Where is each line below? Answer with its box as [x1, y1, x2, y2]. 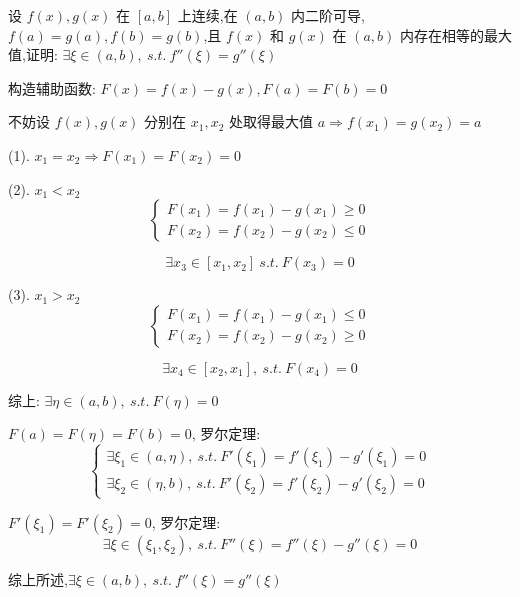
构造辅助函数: [8, 77, 96, 98]
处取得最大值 [229, 111, 314, 132]
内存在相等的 [399, 24, 484, 45]
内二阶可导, [291, 5, 365, 25]
